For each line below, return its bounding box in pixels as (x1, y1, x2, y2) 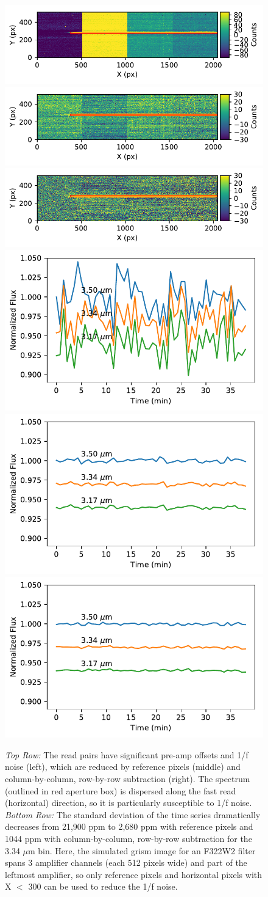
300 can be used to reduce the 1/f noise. (28, 880, 178, 893)
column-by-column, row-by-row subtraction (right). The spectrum (5, 772, 250, 785)
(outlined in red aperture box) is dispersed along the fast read (5, 784, 236, 797)
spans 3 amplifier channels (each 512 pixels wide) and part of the (5, 856, 247, 869)
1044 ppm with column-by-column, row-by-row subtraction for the (5, 832, 252, 845)
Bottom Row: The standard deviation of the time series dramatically (5, 808, 261, 821)
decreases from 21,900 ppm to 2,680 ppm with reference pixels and (5, 820, 253, 833)
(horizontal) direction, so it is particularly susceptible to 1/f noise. (5, 796, 252, 809)
